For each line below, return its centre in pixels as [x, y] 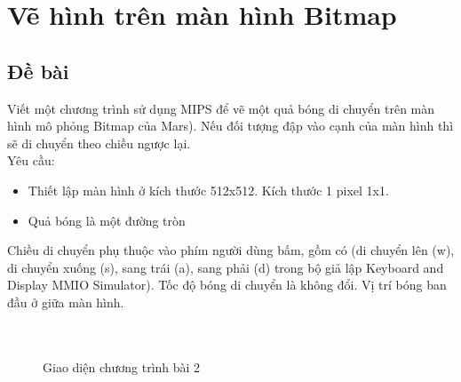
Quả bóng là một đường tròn [107, 220]
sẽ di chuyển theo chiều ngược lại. [99, 143]
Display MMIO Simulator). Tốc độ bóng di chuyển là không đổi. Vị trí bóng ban [227, 285]
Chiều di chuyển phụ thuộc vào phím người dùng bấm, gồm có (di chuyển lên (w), [231, 250]
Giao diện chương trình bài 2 [122, 366]
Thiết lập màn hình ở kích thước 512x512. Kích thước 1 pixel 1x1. [208, 190]
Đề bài [38, 71]
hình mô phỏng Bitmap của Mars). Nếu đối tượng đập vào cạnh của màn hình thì [230, 126]
